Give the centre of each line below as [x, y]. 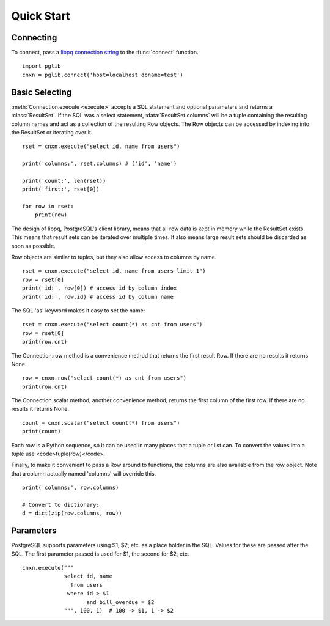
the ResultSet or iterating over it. [52, 132]
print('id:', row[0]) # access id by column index [100, 288]
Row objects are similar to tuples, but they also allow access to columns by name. [114, 257]
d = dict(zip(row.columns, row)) [72, 513]
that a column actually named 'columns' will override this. [84, 473]
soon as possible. [33, 246]
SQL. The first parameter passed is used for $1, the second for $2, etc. [100, 554]
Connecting [34, 38]
